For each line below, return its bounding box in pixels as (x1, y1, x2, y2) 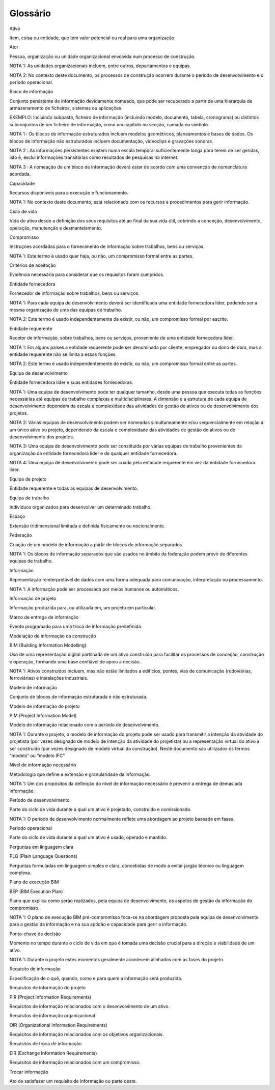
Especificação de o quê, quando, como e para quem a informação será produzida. (9, 975, 183, 981)
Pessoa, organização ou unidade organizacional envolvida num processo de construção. (9, 53, 196, 60)
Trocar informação (9, 1069, 48, 1075)
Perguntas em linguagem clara (9, 844, 74, 850)
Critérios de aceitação (9, 262, 56, 268)
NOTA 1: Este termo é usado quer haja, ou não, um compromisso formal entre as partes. (9, 253, 194, 259)
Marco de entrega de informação (9, 614, 79, 620)
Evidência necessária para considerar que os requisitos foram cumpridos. (9, 271, 164, 277)
